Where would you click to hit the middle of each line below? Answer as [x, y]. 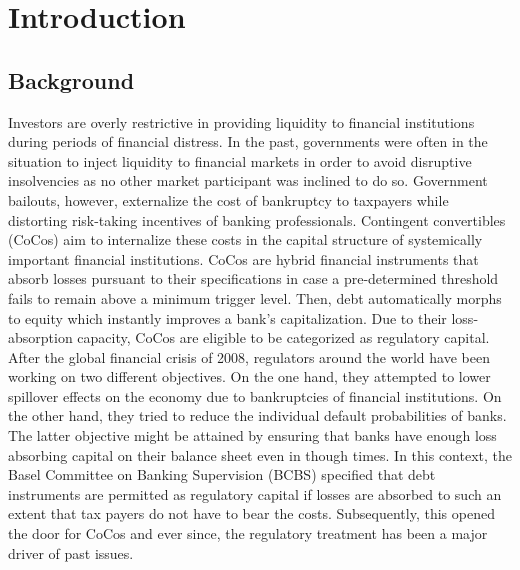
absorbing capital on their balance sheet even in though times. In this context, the [260, 454]
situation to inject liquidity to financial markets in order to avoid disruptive [240, 160]
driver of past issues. [71, 552]
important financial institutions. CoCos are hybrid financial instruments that [243, 258]
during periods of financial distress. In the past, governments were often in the [248, 141]
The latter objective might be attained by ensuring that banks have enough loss [252, 435]
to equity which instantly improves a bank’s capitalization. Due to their [227, 317]
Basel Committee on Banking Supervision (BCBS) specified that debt [222, 474]
